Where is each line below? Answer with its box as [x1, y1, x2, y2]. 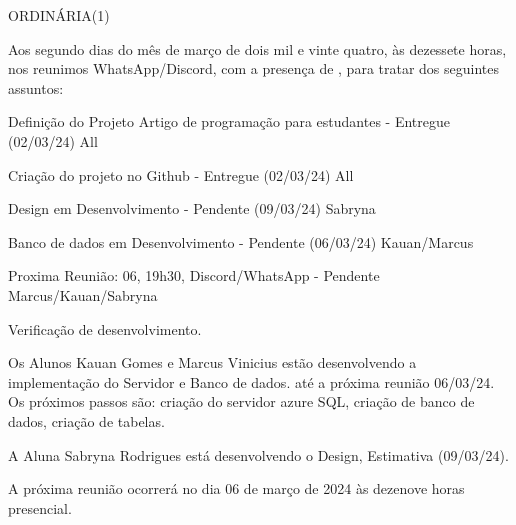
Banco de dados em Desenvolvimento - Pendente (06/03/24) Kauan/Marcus [8, 231, 474, 252]
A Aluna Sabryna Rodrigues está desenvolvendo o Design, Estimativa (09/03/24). [8, 444, 509, 465]
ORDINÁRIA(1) [8, 5, 110, 25]
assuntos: [8, 77, 64, 98]
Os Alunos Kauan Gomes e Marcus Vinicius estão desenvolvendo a [8, 352, 417, 373]
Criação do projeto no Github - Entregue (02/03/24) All [8, 164, 354, 185]
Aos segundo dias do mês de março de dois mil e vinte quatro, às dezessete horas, [8, 38, 507, 59]
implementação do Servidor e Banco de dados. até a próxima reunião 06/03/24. [8, 371, 495, 392]
